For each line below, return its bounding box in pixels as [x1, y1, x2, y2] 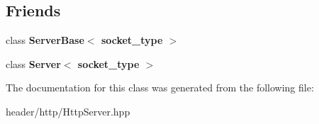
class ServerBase [6, 33, 84, 47]
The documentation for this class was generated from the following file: [6, 80, 314, 95]
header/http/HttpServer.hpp [6, 103, 130, 118]
